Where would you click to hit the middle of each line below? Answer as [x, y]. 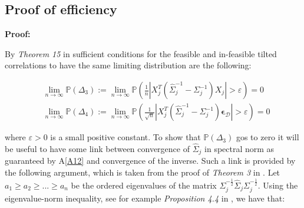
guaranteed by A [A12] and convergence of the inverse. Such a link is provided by [150, 161]
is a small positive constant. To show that [125, 137]
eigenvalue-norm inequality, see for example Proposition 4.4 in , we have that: [145, 198]
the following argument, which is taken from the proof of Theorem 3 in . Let [143, 172]
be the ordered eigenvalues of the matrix [144, 185]
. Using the [278, 185]
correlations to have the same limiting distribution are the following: [128, 65]
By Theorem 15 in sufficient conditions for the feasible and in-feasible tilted [141, 53]
